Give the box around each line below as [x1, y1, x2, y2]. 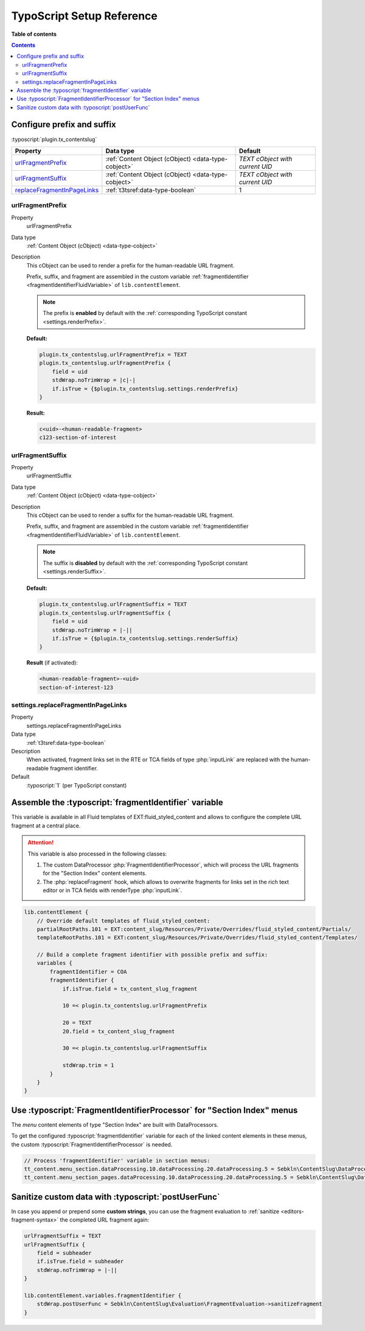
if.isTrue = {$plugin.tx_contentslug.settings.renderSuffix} [52, 635, 238, 641]
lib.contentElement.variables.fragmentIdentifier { [24, 1292, 182, 1299]
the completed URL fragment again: [60, 1216, 149, 1223]
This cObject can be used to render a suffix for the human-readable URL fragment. [26, 511, 234, 519]
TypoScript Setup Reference [11, 9, 158, 22]
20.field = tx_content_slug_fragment [62, 1028, 175, 1035]
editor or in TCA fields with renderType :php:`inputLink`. [43, 887, 182, 894]
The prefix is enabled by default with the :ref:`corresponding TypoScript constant [43, 309, 248, 317]
